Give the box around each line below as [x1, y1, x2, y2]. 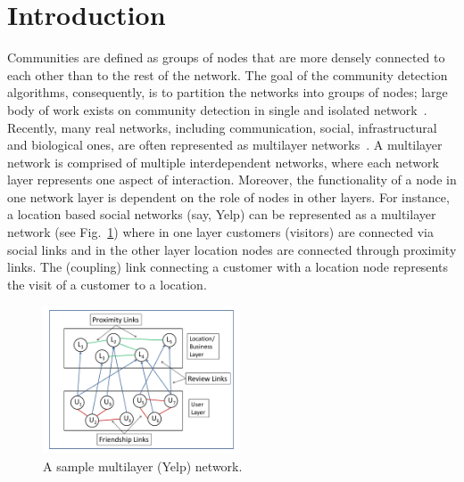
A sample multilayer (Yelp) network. [43, 456, 243, 475]
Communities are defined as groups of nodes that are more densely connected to [7, 48, 445, 67]
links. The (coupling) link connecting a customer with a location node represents [7, 257, 448, 276]
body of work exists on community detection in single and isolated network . [7, 100, 427, 118]
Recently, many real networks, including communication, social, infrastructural [7, 118, 437, 136]
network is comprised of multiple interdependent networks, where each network [7, 152, 439, 171]
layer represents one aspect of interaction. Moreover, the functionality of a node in [7, 170, 457, 189]
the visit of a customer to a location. [7, 274, 207, 293]
